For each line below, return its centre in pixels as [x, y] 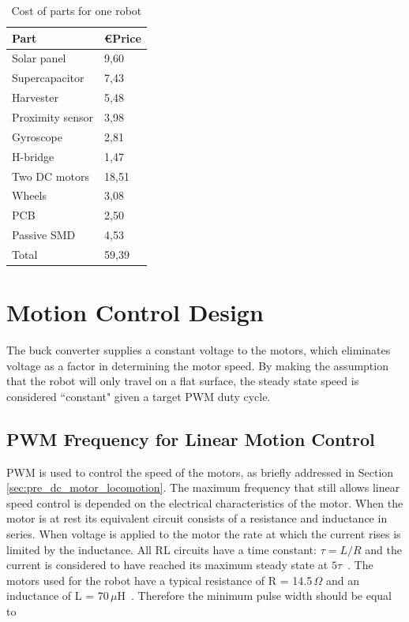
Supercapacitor [48, 78]
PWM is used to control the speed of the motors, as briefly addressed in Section [200, 472]
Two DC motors [51, 176]
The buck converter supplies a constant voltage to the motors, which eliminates [199, 350]
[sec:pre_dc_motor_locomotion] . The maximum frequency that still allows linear [203, 487]
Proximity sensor [53, 116]
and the [383, 549]
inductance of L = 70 [58, 596]
